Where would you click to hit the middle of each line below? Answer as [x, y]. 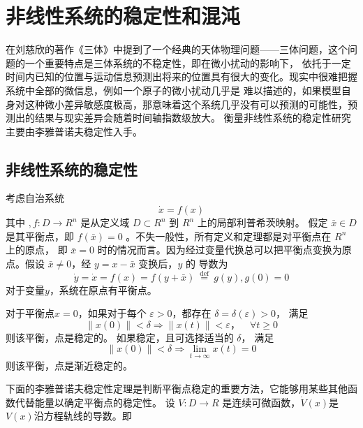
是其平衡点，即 [40, 236]
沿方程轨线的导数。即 [83, 416]
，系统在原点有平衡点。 [103, 289]
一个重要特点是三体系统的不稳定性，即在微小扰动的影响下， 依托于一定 [188, 62]
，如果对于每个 [112, 313]
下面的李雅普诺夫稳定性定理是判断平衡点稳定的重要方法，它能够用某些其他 [177, 389]
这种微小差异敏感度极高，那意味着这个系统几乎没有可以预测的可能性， [186, 104]
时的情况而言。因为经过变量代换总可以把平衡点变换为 [220, 250]
